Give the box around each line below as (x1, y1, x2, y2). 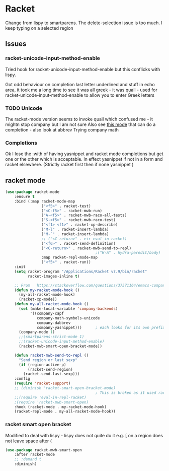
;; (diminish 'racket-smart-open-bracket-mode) (14, 386, 116, 391)
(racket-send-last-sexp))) (23, 371, 80, 377)
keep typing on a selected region (5, 25, 74, 31)
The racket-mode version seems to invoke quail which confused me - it (5, 116, 153, 122)
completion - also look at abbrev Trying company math (5, 126, 119, 132)
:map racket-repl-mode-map (41, 255, 98, 260)
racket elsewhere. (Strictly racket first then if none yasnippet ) (5, 162, 134, 168)
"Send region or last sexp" (18, 357, 78, 363)
